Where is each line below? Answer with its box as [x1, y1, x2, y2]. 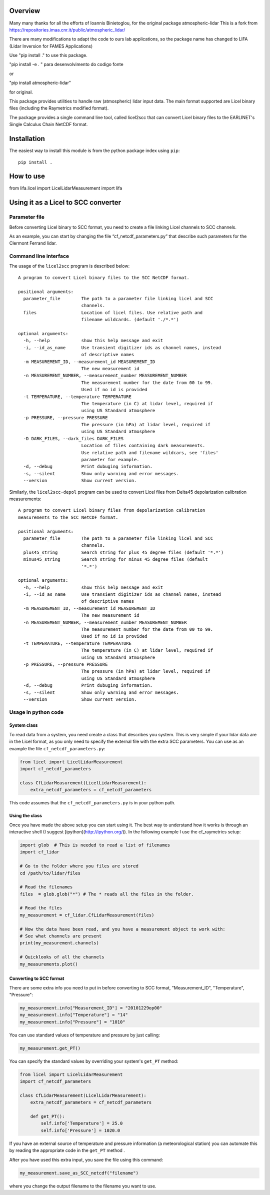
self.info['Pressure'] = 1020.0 [40, 1127, 120, 1133]
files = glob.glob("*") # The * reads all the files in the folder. [19, 891, 194, 897]
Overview [9, 7, 40, 15]
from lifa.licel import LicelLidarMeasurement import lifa [9, 185, 122, 191]
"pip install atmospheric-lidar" [9, 80, 71, 86]
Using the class [9, 813, 42, 819]
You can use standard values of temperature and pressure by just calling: [9, 1032, 160, 1038]
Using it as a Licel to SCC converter [9, 198, 121, 207]
